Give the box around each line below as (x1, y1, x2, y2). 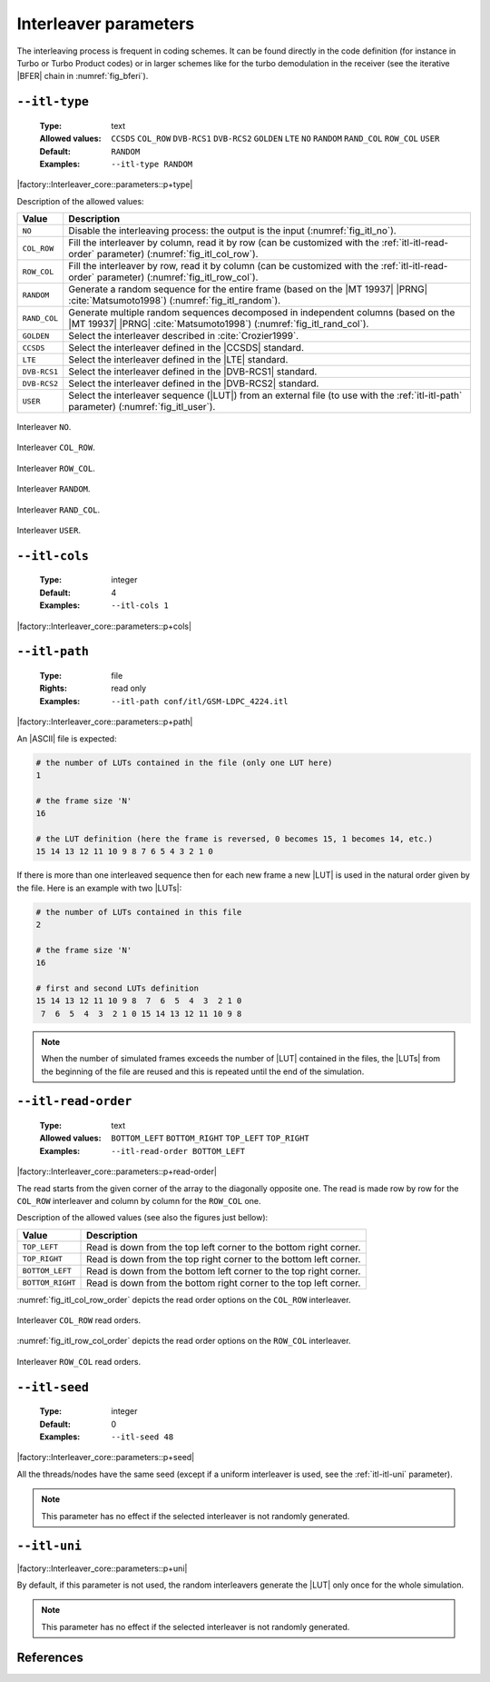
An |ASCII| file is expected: (16, 732, 117, 744)
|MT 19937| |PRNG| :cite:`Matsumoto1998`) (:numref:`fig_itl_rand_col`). (68, 318, 369, 331)
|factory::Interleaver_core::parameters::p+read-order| (16, 1166, 218, 1177)
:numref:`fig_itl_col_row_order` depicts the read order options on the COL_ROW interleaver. (16, 1294, 351, 1305)
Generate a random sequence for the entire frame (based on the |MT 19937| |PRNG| (68, 283, 428, 295)
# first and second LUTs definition (35, 983, 200, 993)
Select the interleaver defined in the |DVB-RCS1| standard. (68, 365, 318, 378)
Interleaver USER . (16, 525, 82, 536)
